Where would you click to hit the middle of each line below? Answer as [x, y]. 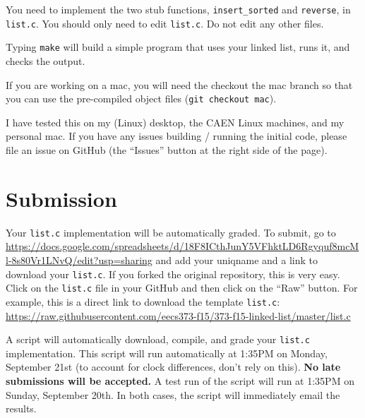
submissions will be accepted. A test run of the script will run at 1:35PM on [180, 380]
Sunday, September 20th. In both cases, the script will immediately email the [173, 394]
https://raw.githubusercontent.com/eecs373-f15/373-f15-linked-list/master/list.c [178, 315]
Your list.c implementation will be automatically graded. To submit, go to [171, 232]
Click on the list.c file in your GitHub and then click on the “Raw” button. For [182, 288]
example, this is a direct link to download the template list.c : [143, 301]
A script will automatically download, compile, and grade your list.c [158, 339]
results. [21, 408]
